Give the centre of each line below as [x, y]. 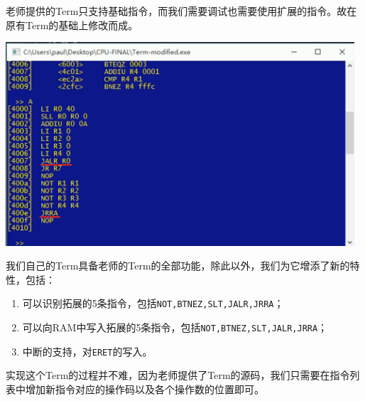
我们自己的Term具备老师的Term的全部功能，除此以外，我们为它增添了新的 [178, 266]
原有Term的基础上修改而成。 [72, 25]
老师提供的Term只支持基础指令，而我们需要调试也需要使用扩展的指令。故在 [181, 11]
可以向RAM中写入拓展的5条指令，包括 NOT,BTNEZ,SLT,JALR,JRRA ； [175, 327]
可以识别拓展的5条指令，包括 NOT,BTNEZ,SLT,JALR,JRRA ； [153, 303]
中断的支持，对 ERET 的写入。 [87, 351]
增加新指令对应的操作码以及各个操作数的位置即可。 [145, 389]
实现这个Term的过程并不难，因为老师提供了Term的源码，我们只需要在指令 [178, 375]
